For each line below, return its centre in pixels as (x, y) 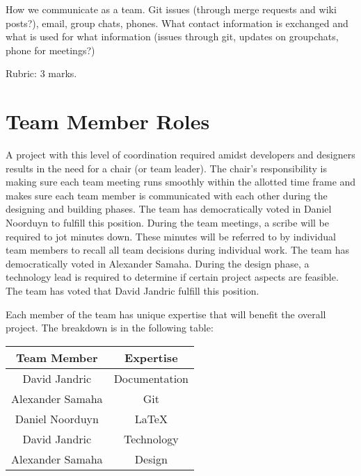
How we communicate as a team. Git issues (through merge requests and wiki (171, 9)
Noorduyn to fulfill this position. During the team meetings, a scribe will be (167, 223)
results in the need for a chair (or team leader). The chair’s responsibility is (166, 168)
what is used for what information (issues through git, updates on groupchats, (172, 36)
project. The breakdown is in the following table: (110, 328)
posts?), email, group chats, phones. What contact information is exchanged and (177, 23)
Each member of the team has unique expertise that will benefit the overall (166, 314)
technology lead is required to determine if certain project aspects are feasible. (172, 277)
